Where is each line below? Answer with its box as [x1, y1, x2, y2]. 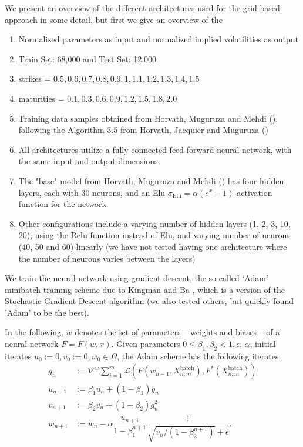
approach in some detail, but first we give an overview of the [5, 13, 223, 25]
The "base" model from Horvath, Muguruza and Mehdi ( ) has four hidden [18, 174, 284, 186]
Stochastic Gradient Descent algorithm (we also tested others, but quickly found [5, 295, 294, 307]
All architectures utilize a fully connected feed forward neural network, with [18, 143, 292, 155]
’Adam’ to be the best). [5, 306, 89, 318]
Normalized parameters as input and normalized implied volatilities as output [18, 33, 298, 45]
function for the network [18, 198, 106, 210]
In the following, [5, 326, 63, 338]
